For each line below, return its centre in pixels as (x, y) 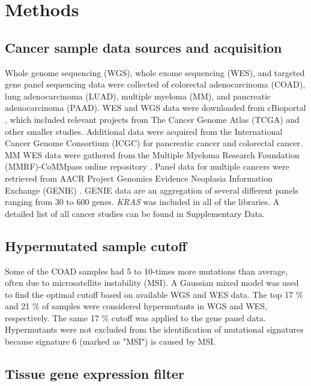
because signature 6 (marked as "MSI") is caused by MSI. (110, 341)
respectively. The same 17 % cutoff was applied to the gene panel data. (135, 317)
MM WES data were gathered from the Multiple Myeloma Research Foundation (152, 154)
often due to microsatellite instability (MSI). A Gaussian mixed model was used (152, 283)
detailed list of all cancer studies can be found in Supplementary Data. (135, 213)
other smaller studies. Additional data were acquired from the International (144, 131)
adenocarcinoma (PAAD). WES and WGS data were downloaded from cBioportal (155, 108)
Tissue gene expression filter (95, 374)
